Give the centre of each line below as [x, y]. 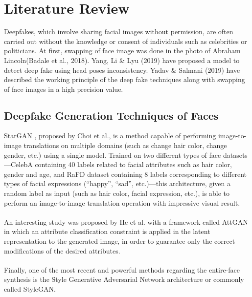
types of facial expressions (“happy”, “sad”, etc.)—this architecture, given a [117, 183]
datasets [235, 155]
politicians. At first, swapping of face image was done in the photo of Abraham [122, 51]
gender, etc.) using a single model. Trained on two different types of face [113, 155]
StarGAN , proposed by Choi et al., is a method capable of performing [110, 136]
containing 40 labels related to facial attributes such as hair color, [133, 164]
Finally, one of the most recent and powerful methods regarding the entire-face [122, 269]
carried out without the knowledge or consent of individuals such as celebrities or [126, 41]
